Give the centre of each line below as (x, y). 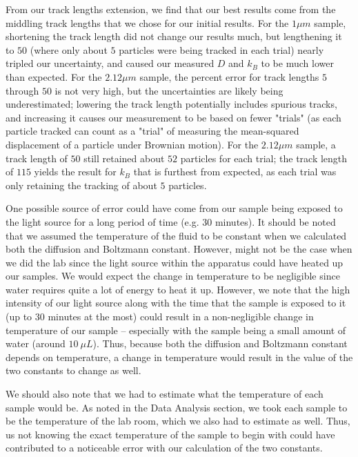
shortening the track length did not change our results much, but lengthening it (174, 36)
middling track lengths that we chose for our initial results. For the (147, 22)
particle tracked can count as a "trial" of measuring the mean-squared (152, 131)
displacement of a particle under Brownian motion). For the (132, 144)
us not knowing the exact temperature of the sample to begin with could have (170, 434)
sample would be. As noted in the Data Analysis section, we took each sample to (177, 407)
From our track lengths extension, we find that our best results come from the (171, 9)
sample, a (316, 144)
